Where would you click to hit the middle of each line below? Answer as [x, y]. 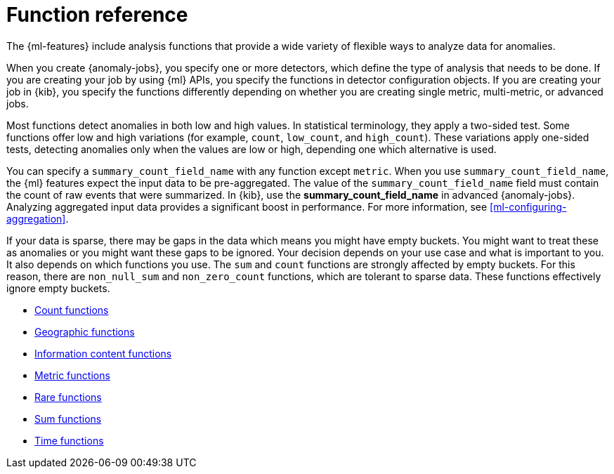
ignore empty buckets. [58, 288]
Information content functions [103, 353]
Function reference [97, 15]
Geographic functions [85, 331]
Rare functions [68, 397]
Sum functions [68, 419]
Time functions [69, 440]
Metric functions [72, 375]
